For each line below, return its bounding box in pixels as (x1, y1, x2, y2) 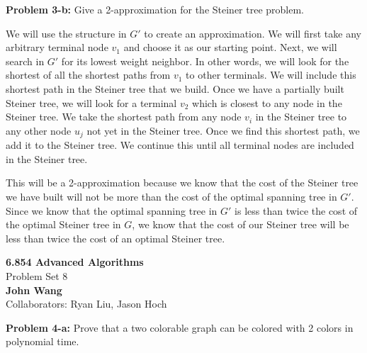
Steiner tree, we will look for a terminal (6, 95, 177, 110)
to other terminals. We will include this (186, 67, 356, 82)
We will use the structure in (6, 26, 127, 40)
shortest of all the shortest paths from (6, 67, 171, 82)
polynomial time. (6, 334, 79, 349)
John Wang (6, 282, 62, 297)
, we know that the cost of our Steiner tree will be (132, 217, 349, 232)
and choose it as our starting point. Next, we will (123, 40, 337, 55)
